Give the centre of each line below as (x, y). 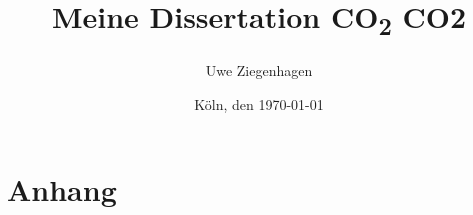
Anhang (62, 189)
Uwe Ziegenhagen (259, 70)
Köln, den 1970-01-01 (259, 103)
